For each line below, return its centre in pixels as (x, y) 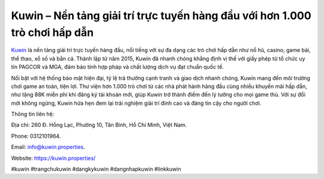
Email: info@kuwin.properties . (48, 147)
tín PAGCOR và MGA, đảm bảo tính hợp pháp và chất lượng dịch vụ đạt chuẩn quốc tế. (118, 67)
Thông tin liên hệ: (33, 114)
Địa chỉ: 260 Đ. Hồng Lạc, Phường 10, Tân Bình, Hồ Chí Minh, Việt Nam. (99, 125)
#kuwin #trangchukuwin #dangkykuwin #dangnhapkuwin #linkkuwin (96, 169)
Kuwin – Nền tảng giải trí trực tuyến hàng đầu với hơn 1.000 (161, 16)
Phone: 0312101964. (36, 136)
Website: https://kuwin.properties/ (53, 158)
